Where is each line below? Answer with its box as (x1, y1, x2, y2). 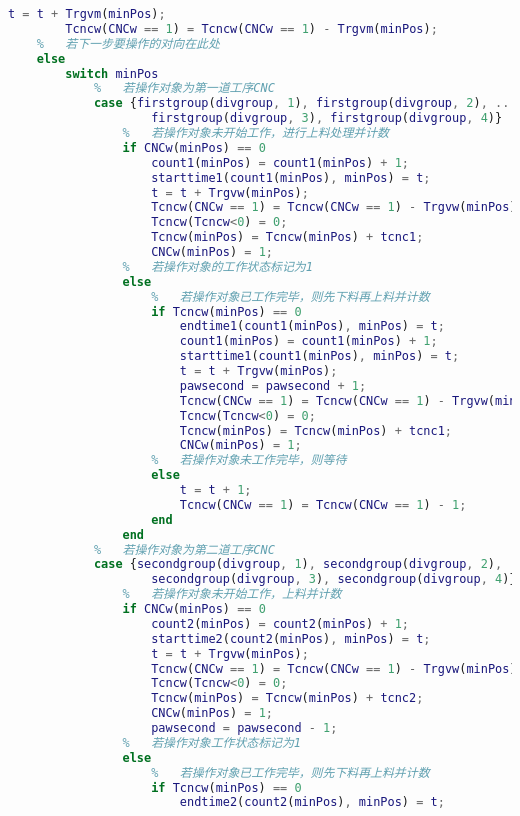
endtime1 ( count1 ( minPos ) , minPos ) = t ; (179, 319, 445, 334)
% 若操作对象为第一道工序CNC (93, 81, 275, 96)
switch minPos (65, 66, 159, 81)
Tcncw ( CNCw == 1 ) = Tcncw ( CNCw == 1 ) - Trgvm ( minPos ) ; (65, 21, 438, 36)
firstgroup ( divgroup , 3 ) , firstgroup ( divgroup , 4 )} (151, 111, 503, 126)
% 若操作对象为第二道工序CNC (93, 542, 275, 557)
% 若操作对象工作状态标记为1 (122, 735, 302, 750)
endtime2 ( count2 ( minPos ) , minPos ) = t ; (179, 795, 445, 810)
